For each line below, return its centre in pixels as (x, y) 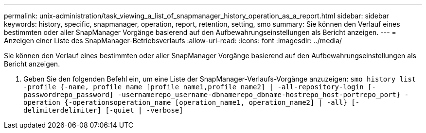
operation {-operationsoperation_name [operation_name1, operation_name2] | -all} (185, 102)
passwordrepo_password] (69, 95)
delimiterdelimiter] (62, 110)
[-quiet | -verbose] (144, 110)
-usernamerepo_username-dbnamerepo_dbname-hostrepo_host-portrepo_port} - (263, 95)
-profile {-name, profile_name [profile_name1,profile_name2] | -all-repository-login (194, 87)
